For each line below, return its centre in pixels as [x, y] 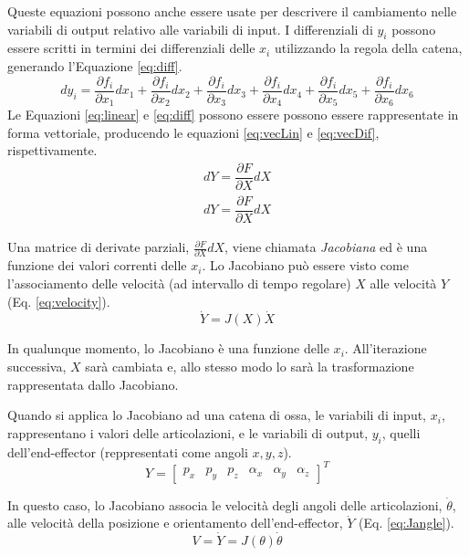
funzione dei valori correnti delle [97, 265]
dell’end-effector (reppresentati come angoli [128, 451]
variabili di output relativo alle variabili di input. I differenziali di [190, 29]
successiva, [37, 366]
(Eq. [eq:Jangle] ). [406, 523]
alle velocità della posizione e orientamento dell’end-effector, [175, 523]
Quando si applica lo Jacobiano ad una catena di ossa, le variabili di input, [217, 415]
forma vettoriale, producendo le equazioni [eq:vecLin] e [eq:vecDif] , [193, 132]
